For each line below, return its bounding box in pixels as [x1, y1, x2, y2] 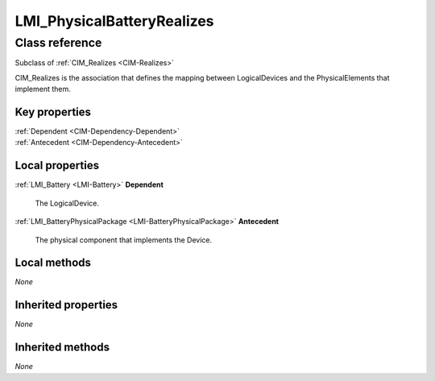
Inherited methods [14, 341, 110, 354]
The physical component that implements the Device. [35, 234, 213, 245]
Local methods [14, 256, 92, 270]
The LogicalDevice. [35, 198, 100, 208]
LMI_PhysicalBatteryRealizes [14, 12, 214, 30]
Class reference [14, 35, 102, 50]
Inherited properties [14, 298, 118, 312]
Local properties [14, 159, 100, 172]
